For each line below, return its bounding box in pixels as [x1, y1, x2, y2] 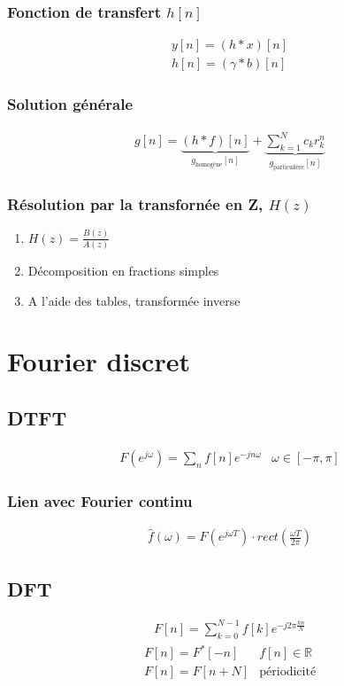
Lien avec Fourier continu [7, 489, 193, 511]
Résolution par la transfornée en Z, [7, 193, 264, 215]
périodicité [259, 666, 317, 679]
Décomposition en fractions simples [27, 261, 219, 279]
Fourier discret [7, 343, 190, 379]
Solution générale [7, 93, 134, 115]
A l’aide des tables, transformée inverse [27, 291, 241, 309]
